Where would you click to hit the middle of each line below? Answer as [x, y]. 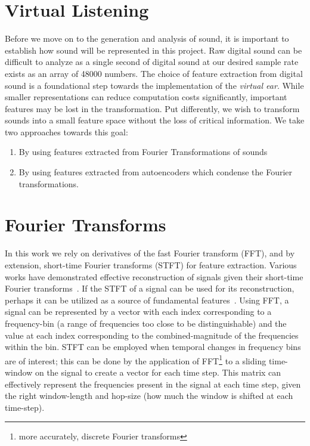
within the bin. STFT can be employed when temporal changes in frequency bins [153, 347]
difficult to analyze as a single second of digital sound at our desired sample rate [152, 62]
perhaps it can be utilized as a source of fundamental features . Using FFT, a [147, 300]
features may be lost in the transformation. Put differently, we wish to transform [152, 108]
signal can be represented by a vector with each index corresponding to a [138, 312]
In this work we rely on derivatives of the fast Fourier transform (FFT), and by [150, 253]
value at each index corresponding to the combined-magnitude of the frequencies [152, 335]
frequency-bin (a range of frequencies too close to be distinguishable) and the [146, 323]
